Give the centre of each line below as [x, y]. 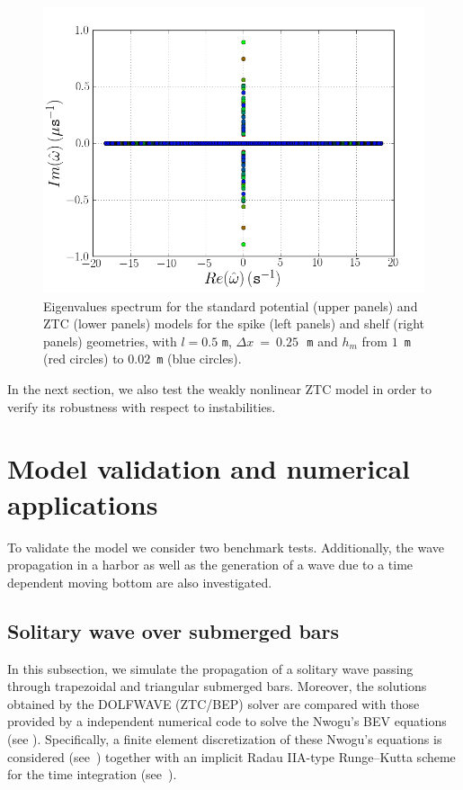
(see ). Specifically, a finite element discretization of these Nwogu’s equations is [225, 738]
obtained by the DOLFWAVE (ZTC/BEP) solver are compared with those [214, 703]
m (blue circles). [199, 359]
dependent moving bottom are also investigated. [140, 582]
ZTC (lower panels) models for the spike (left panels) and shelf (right [234, 323]
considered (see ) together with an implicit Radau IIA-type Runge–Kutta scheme [231, 756]
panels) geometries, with [110, 341]
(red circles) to [84, 359]
